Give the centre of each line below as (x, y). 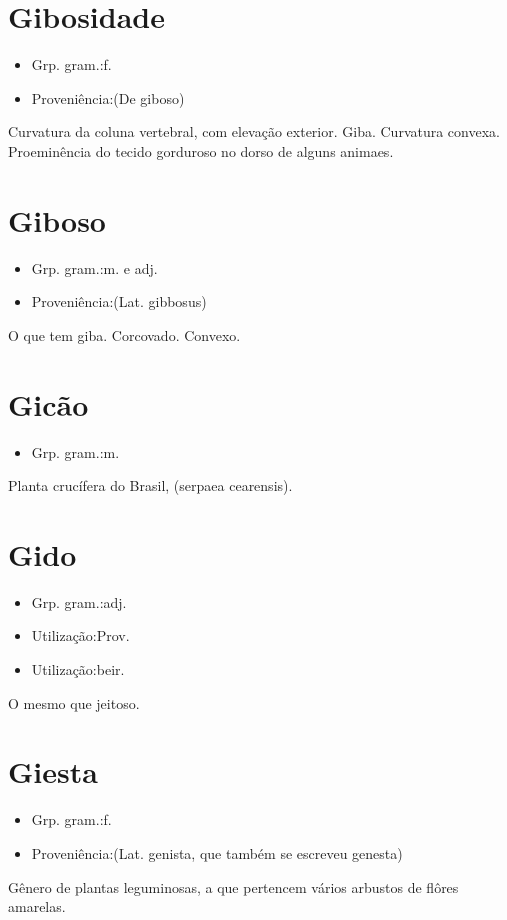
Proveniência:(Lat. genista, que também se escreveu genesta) (217, 852)
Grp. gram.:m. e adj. (94, 267)
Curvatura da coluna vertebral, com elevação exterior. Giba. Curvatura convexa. (254, 131)
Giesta (53, 771)
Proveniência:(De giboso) (108, 97)
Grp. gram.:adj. (79, 601)
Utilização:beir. (78, 669)
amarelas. (37, 906)
